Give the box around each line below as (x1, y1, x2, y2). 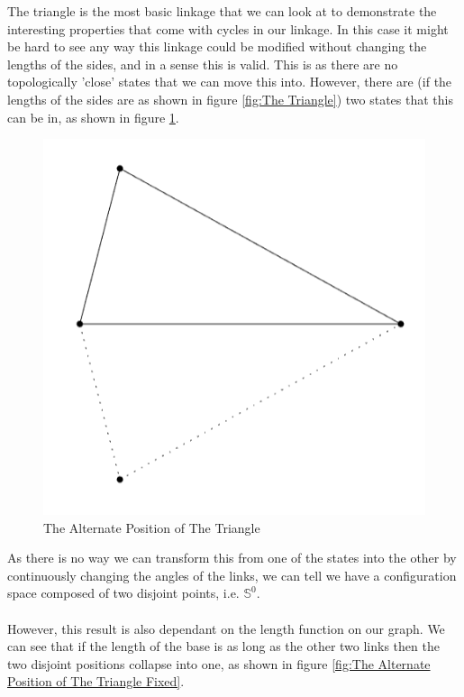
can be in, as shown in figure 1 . (7, 107, 179, 126)
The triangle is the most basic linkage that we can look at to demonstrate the (7, 2, 437, 20)
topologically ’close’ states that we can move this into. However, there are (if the (7, 72, 452, 91)
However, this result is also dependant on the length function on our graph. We (7, 619, 445, 637)
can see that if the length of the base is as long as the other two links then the (7, 637, 440, 656)
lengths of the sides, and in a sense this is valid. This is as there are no (7, 54, 398, 73)
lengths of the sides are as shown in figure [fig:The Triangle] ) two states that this (7, 89, 453, 108)
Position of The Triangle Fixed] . (7, 672, 185, 691)
